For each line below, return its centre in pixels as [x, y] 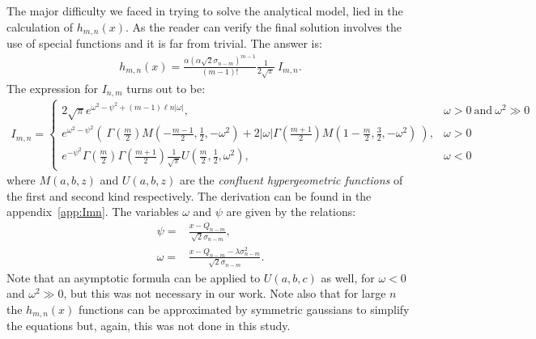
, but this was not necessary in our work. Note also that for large [225, 293]
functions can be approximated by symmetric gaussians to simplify [244, 309]
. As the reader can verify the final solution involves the [263, 26]
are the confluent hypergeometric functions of [291, 180]
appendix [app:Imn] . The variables [93, 212]
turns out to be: [166, 88]
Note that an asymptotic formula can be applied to [134, 277]
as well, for [348, 277]
